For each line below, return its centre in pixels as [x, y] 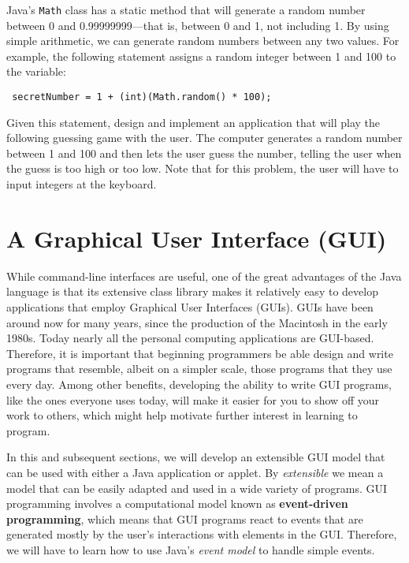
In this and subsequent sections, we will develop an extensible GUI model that [196, 457]
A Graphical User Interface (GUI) [197, 238]
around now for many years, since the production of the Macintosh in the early [197, 322]
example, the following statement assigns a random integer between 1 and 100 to [201, 56]
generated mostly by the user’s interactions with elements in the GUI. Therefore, [202, 534]
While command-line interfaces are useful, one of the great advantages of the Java [204, 276]
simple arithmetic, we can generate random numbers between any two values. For [203, 41]
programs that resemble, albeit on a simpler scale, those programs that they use [199, 369]
